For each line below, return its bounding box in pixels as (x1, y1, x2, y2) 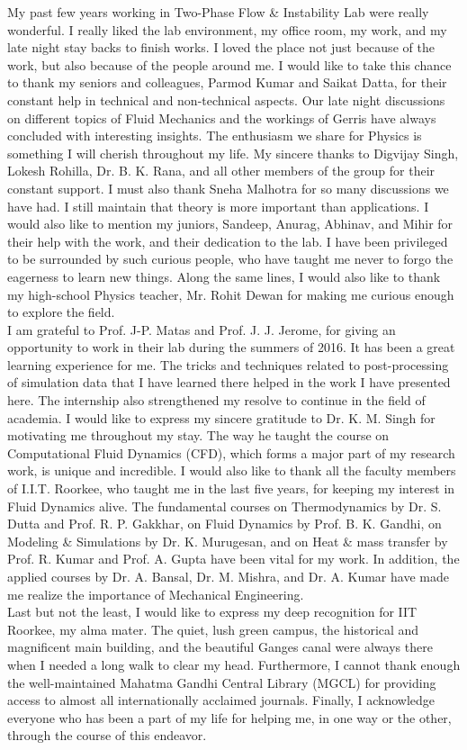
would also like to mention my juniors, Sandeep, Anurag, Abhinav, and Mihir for (7, 214, 454, 233)
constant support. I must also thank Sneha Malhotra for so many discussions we (7, 178, 449, 197)
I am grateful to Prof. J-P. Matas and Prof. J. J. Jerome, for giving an (7, 320, 396, 339)
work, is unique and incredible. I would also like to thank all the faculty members (7, 461, 456, 480)
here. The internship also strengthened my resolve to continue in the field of (7, 391, 426, 410)
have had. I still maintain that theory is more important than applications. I (7, 196, 429, 215)
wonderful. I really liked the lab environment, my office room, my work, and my (7, 20, 447, 39)
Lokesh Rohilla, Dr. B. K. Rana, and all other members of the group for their (7, 161, 436, 180)
